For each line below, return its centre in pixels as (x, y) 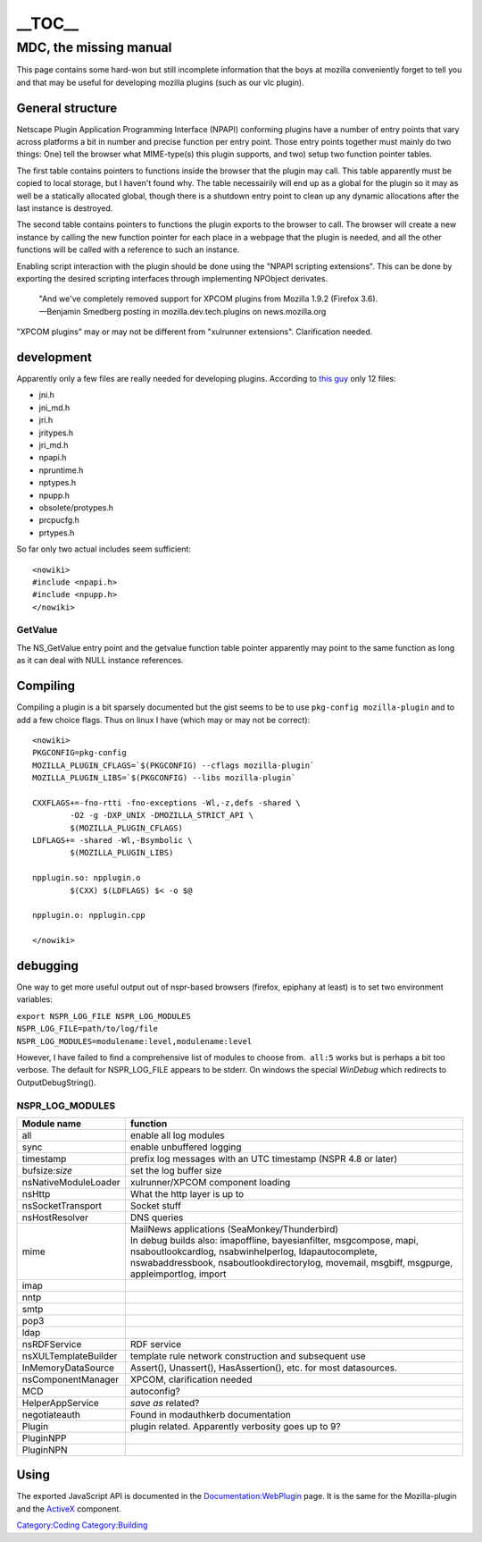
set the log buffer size (176, 1170)
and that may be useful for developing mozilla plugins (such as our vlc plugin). (160, 82)
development (54, 357)
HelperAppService (61, 1403)
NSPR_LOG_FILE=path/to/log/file (87, 1029)
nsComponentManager (71, 1379)
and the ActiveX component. (69, 1508)
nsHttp (36, 1193)
